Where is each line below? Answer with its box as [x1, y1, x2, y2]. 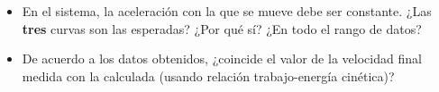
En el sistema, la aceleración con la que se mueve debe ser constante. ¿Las [22, 2, 432, 20]
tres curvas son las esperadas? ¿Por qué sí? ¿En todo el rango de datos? [22, 19, 422, 38]
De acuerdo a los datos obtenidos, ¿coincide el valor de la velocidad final [22, 49, 422, 68]
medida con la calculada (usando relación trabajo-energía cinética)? [22, 66, 395, 85]
